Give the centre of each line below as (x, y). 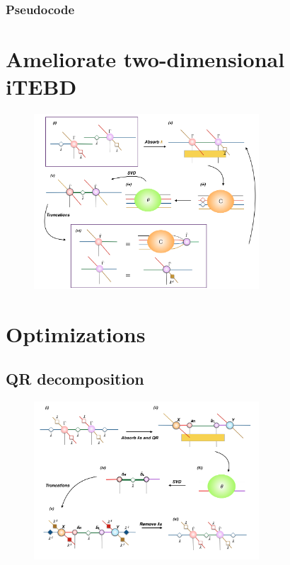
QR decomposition (75, 379)
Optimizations (76, 333)
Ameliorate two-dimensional (145, 59)
